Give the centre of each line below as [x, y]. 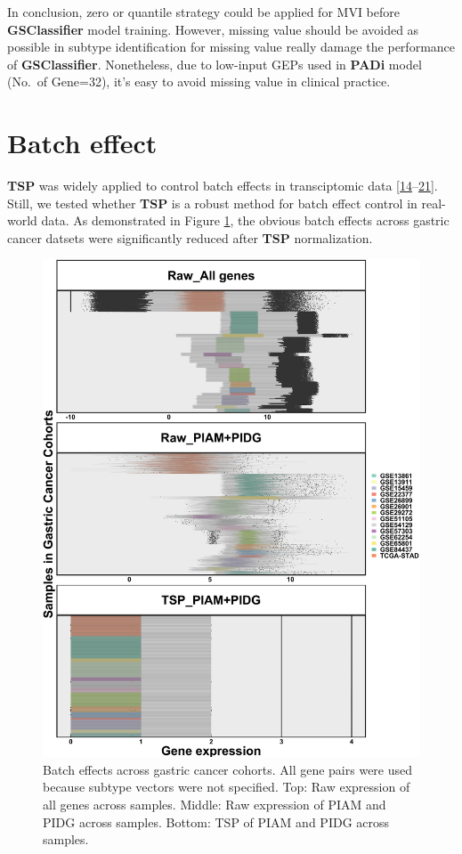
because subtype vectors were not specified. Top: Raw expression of [227, 787]
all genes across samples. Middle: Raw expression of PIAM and [215, 805]
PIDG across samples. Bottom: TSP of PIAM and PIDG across [216, 821]
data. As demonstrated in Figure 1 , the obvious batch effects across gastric [245, 220]
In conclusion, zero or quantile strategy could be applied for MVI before [203, 12]
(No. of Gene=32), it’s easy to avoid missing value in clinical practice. [199, 81]
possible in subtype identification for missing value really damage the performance [231, 47]
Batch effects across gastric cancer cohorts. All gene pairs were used [228, 769]
